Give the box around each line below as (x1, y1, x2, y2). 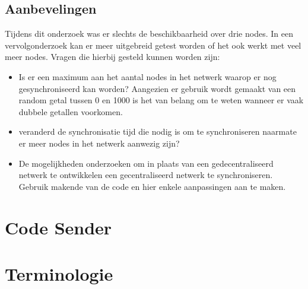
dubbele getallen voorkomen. (18, 105, 123, 117)
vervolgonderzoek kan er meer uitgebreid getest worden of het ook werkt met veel (5, 39, 301, 51)
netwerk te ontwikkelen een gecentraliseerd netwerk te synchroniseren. (18, 169, 273, 181)
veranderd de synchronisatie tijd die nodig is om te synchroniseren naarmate (18, 125, 297, 138)
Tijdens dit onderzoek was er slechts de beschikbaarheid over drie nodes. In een (5, 27, 293, 40)
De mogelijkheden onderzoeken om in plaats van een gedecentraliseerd (18, 157, 274, 169)
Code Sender (5, 215, 112, 239)
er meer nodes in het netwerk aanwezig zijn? (18, 136, 180, 149)
